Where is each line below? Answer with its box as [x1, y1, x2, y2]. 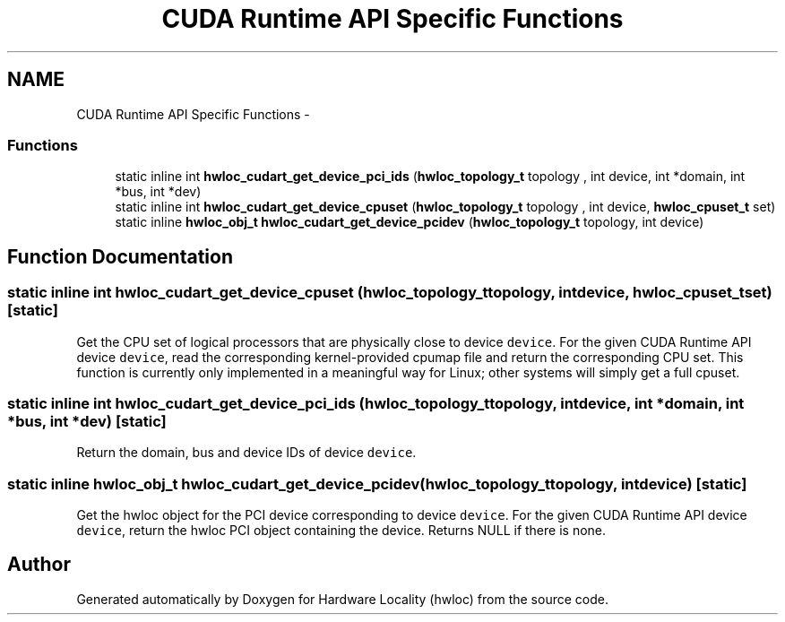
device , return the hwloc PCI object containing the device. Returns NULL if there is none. [76, 523, 607, 539]
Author [7, 553, 71, 576]
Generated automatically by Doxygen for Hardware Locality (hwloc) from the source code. [76, 591, 608, 607]
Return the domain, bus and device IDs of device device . [76, 445, 417, 461]
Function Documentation [7, 245, 233, 268]
